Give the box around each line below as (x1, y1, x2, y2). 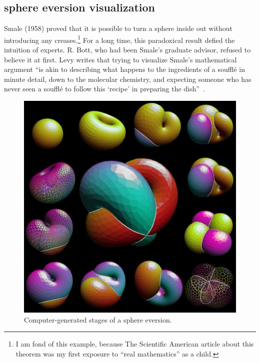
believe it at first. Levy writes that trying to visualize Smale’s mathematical (4, 54, 237, 64)
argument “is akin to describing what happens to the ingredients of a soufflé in (4, 64, 245, 74)
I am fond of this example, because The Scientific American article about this (15, 339, 254, 349)
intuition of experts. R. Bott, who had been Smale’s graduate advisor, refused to (4, 44, 251, 55)
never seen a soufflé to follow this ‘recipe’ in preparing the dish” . (4, 83, 205, 94)
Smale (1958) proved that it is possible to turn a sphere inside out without (4, 23, 233, 33)
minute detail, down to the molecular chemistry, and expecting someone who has (4, 73, 251, 84)
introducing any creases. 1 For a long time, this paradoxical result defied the (4, 33, 235, 45)
